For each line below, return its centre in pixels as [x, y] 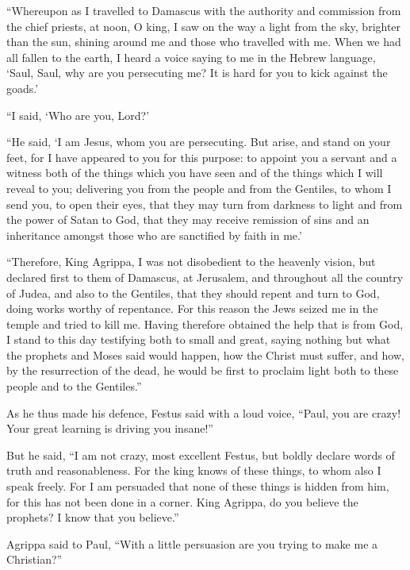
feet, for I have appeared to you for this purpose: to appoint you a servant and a [202, 157]
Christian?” [34, 559]
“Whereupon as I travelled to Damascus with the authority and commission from [204, 10]
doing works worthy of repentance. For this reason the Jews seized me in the [192, 308]
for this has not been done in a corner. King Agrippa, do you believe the [182, 501]
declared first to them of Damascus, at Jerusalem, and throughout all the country [205, 277]
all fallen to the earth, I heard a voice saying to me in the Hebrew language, [191, 57]
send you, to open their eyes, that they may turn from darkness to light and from [205, 204]
